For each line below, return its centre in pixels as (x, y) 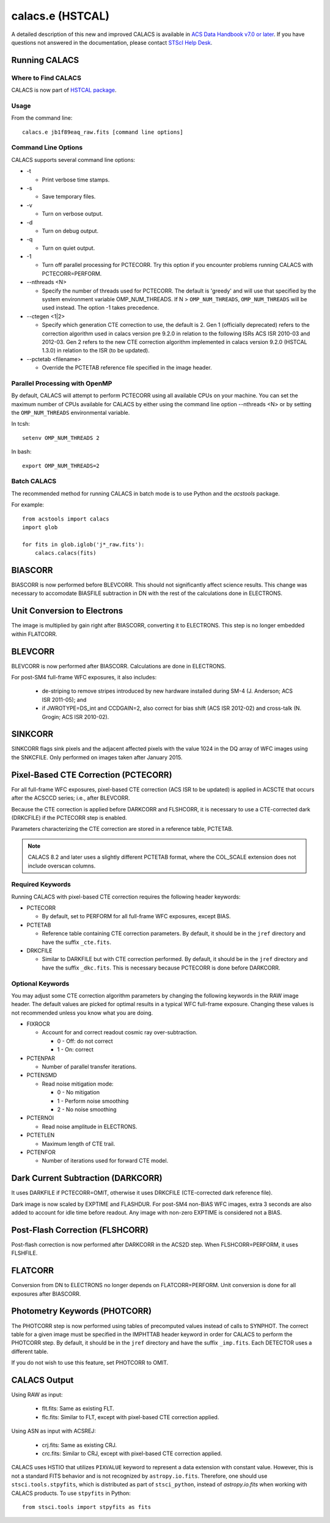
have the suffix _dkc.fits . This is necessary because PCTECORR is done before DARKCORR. (161, 968)
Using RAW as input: (37, 1394)
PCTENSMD (42, 1075)
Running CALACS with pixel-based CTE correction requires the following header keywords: (126, 897)
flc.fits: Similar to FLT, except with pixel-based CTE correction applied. (130, 1417)
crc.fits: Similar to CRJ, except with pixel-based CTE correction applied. (132, 1453)
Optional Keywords (40, 984)
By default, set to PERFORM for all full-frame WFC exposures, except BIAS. (136, 916)
